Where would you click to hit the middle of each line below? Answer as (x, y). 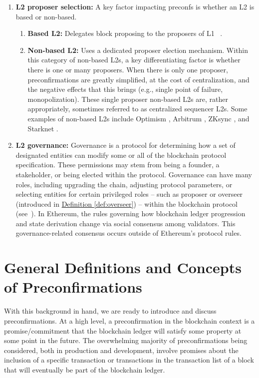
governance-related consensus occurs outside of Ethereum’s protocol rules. (129, 233)
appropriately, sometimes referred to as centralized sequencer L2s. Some (137, 109)
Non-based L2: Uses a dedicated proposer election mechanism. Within (138, 50)
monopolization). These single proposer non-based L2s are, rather (128, 99)
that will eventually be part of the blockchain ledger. (85, 369)
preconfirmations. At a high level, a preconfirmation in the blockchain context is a (129, 320)
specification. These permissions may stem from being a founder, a (118, 165)
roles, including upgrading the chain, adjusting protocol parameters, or (124, 184)
